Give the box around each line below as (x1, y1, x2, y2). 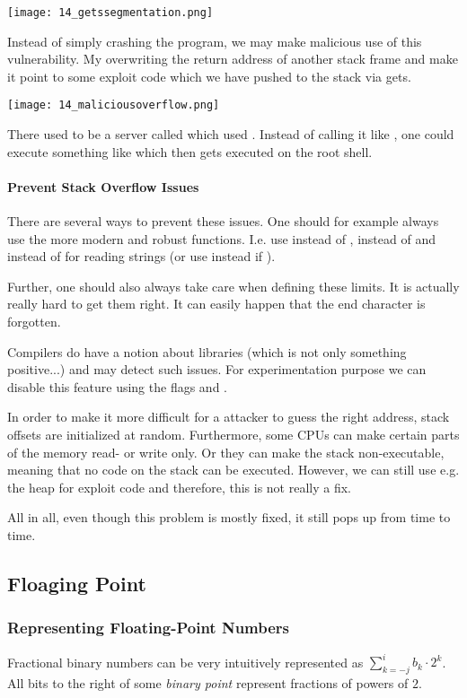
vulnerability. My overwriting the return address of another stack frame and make (7, 49, 458, 68)
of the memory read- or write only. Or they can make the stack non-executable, (7, 442, 445, 461)
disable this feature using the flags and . (7, 377, 227, 396)
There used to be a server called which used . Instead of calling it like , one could (7, 125, 454, 144)
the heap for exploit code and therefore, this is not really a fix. (7, 477, 351, 496)
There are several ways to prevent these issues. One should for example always (7, 212, 439, 231)
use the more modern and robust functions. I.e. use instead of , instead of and (7, 229, 436, 248)
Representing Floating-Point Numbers (7, 616, 290, 639)
